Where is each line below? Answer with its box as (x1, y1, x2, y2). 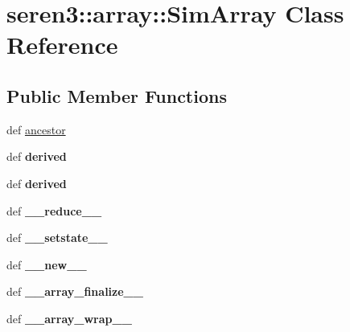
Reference (6, 28, 118, 61)
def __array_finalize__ (6, 283, 143, 300)
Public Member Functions (6, 83, 227, 108)
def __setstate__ (6, 229, 108, 246)
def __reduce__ (6, 202, 102, 219)
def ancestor (6, 121, 66, 137)
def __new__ (6, 256, 87, 273)
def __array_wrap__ (6, 309, 132, 326)
